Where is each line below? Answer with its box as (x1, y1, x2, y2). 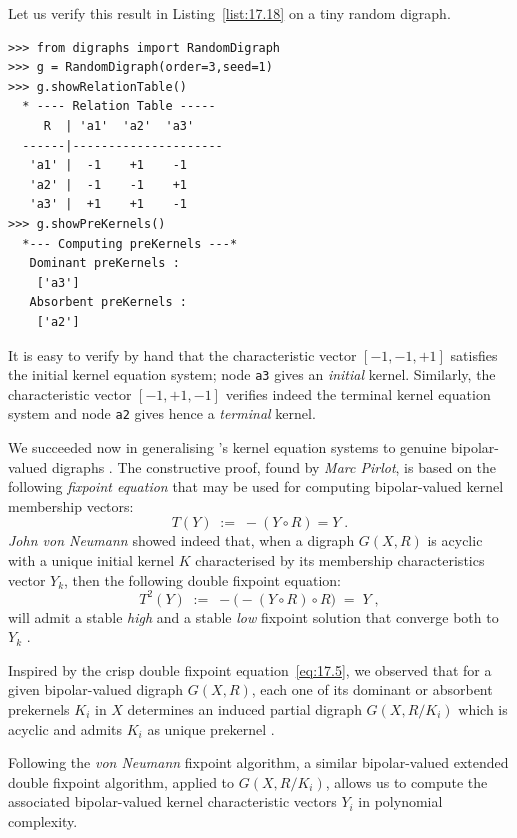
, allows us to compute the (325, 771, 488, 792)
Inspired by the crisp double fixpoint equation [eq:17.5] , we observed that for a (8, 659, 492, 680)
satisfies (450, 344, 498, 365)
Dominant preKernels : (29, 256, 180, 271)
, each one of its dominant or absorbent (251, 679, 493, 700)
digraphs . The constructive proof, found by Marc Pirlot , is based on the (51, 456, 497, 477)
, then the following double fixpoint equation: (64, 569, 342, 590)
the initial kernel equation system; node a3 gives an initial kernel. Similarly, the (8, 364, 496, 385)
